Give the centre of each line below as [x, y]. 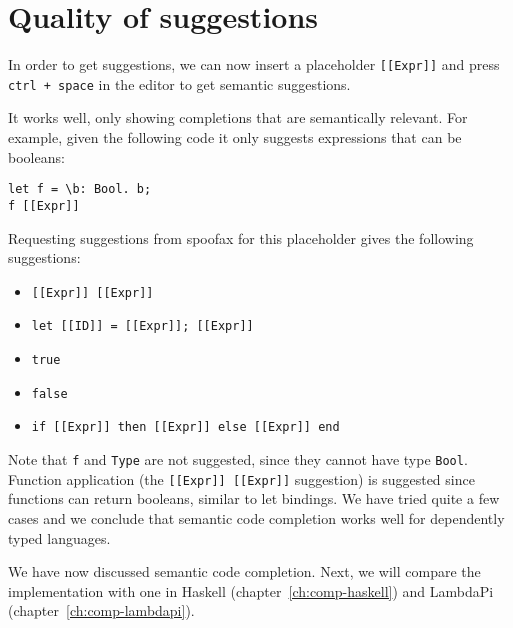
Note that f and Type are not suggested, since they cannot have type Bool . [238, 459]
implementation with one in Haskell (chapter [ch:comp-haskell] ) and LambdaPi [251, 590]
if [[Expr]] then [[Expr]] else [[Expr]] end [185, 427]
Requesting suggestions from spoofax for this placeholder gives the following [241, 237]
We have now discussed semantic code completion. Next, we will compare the [244, 571]
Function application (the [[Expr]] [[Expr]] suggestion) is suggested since [241, 478]
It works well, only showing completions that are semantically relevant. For [238, 117]
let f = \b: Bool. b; [80, 189]
